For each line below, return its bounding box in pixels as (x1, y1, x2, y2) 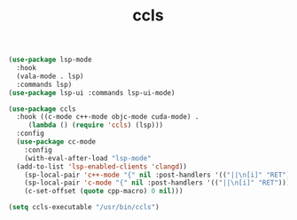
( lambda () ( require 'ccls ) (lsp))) (27, 121, 164, 130)
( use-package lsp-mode (8, 55, 92, 65)
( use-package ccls (8, 104, 76, 114)
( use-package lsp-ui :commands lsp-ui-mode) (8, 88, 176, 98)
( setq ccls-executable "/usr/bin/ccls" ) (8, 203, 160, 212)
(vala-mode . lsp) (16, 72, 85, 81)
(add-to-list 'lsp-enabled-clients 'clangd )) (16, 161, 188, 171)
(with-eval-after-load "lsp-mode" (24, 153, 152, 162)
